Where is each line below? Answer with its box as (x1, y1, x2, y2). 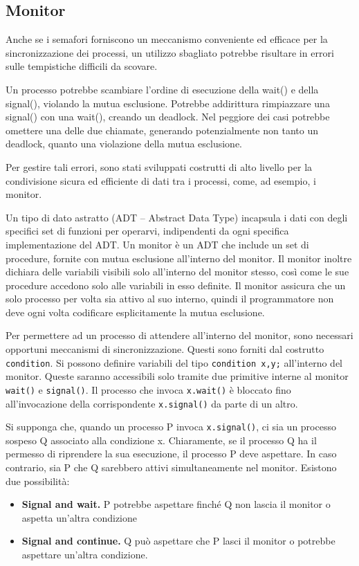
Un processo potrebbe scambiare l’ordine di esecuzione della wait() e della (6, 82, 319, 96)
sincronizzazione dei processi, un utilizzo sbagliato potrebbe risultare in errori (6, 45, 334, 60)
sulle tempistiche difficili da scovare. (6, 59, 158, 73)
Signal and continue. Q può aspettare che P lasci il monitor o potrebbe (21, 533, 335, 548)
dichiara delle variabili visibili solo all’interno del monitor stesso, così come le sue (6, 264, 349, 279)
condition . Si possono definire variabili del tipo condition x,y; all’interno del (6, 355, 343, 369)
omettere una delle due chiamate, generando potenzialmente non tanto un (6, 122, 318, 137)
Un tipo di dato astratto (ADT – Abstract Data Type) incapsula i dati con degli (6, 210, 348, 224)
